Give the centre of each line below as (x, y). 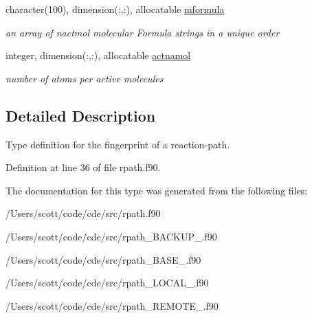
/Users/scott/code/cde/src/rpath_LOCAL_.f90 (107, 283)
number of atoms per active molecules (85, 78)
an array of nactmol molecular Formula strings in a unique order (143, 32)
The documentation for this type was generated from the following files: (157, 190)
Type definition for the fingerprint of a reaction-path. (118, 144)
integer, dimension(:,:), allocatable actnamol (98, 55)
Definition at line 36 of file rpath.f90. (83, 167)
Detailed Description (81, 115)
